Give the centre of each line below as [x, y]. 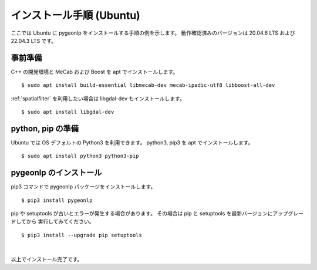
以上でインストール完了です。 [47, 259]
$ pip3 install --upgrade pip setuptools [82, 235]
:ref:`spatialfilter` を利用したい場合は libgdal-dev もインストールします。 [98, 98]
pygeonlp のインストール [56, 173]
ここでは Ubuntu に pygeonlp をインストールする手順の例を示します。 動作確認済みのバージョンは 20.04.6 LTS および [153, 33]
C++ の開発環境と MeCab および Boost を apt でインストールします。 [95, 72]
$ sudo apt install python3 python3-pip [80, 156]
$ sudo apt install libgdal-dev [68, 112]
